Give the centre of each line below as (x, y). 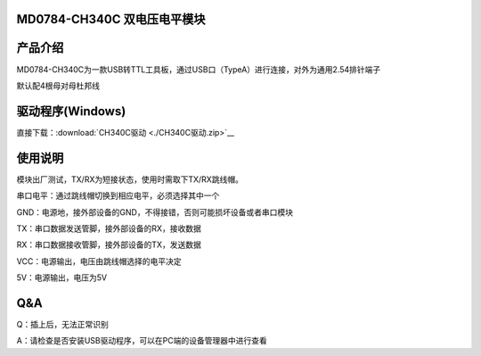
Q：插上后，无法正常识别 (62, 324)
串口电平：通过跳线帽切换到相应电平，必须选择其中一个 (118, 195)
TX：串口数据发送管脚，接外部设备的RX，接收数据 (109, 228)
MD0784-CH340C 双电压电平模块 (111, 19)
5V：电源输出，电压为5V (61, 277)
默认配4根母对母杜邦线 (58, 86)
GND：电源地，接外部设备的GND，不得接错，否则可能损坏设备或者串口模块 (155, 212)
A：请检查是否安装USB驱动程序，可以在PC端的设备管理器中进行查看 (142, 341)
